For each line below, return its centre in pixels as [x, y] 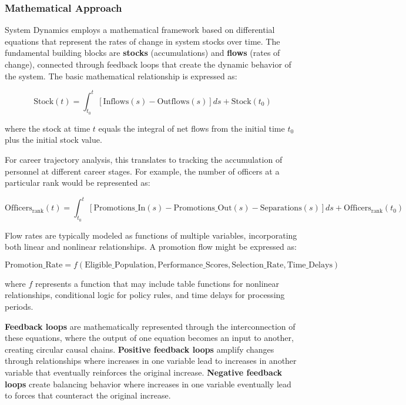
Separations [281, 208]
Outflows [173, 101]
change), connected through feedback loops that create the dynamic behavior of [148, 64]
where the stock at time [48, 128]
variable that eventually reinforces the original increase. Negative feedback [144, 372]
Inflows [116, 101]
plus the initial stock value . [53, 140]
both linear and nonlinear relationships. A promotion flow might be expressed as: [151, 247]
